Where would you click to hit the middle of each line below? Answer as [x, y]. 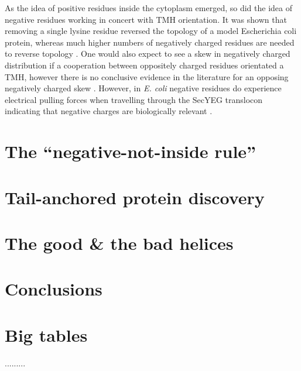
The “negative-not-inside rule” [131, 151]
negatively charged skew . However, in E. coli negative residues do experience [143, 88]
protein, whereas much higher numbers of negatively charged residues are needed [150, 42]
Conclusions [54, 289]
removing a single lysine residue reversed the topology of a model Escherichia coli [151, 31]
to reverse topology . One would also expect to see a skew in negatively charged [148, 54]
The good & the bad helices [119, 243]
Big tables [46, 334]
